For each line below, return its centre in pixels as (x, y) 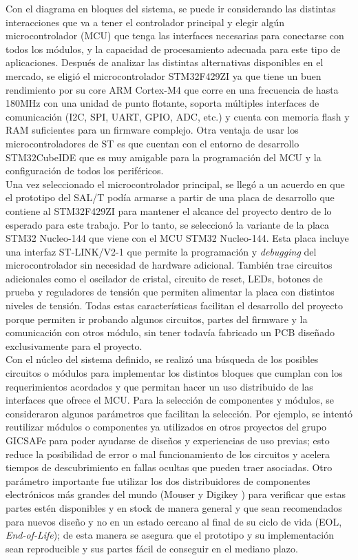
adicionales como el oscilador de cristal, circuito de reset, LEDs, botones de (164, 278)
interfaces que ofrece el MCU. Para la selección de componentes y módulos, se (170, 400)
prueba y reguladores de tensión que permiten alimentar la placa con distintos (170, 292)
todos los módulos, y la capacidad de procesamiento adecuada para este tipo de (173, 49)
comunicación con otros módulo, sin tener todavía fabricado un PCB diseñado (170, 332)
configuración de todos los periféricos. (85, 170)
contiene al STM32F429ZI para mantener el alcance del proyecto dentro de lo (169, 210)
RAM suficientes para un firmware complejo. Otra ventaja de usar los (152, 130)
